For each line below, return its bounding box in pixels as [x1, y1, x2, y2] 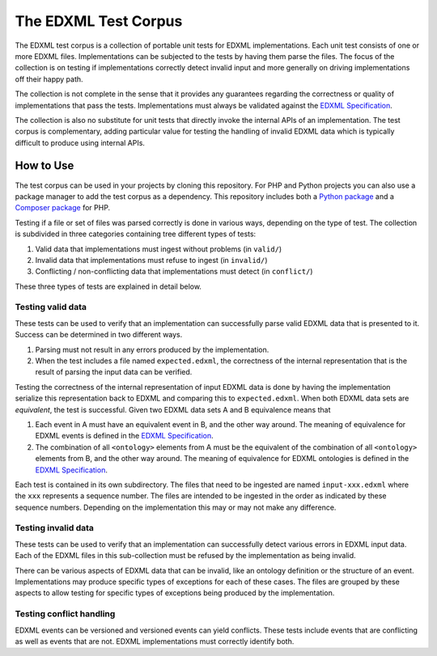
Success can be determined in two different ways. [15, 330, 183, 340]
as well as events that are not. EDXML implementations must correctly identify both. [15, 636, 295, 646]
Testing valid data [15, 302, 87, 313]
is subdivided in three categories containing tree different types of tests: [15, 229, 257, 239]
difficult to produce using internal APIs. [15, 138, 146, 147]
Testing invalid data [15, 523, 95, 534]
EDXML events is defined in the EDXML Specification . [35, 431, 214, 441]
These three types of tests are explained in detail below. [15, 281, 202, 291]
